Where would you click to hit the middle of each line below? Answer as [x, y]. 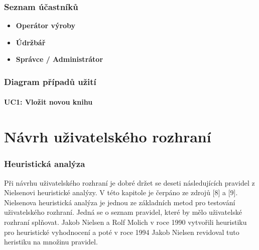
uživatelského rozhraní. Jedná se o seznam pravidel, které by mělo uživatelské [123, 212]
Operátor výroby [46, 25]
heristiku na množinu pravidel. [51, 242]
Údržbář [31, 42]
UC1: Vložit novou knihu [48, 102]
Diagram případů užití [50, 81]
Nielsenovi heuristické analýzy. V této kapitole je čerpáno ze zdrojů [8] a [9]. [121, 192]
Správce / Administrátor [59, 59]
